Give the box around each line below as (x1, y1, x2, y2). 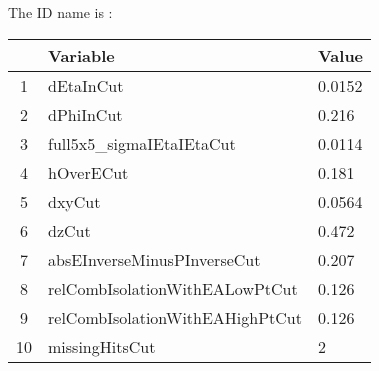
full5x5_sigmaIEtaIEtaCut (48, 131, 236, 155)
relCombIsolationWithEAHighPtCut (48, 305, 302, 329)
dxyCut (48, 189, 101, 213)
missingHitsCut (48, 334, 156, 358)
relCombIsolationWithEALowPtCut (48, 276, 298, 300)
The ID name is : (8, 2, 113, 22)
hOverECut (48, 160, 129, 184)
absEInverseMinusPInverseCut (48, 247, 261, 271)
